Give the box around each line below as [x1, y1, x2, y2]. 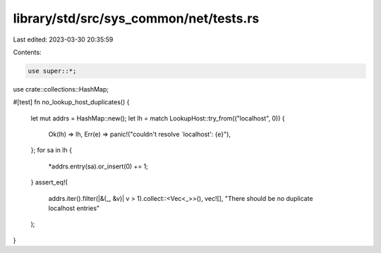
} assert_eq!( [30, 178, 68, 187]
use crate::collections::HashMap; [13, 85, 109, 93]
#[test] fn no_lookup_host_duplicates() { [13, 98, 130, 106]
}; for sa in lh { [30, 146, 72, 154]
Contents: [13, 48, 42, 56]
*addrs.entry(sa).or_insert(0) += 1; [48, 162, 148, 171]
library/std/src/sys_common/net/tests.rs [13, 11, 260, 26]
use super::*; [28, 67, 77, 75]
